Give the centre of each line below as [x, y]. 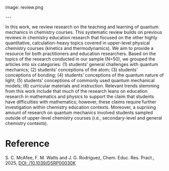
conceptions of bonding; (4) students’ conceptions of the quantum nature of [84, 75]
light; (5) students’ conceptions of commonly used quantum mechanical [80, 80]
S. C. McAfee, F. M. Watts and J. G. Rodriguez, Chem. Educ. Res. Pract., [80, 157]
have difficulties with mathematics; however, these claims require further [81, 102]
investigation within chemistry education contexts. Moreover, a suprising [81, 107]
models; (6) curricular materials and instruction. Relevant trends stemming [82, 86]
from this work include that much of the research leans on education [76, 91]
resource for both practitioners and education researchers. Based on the [81, 53]
